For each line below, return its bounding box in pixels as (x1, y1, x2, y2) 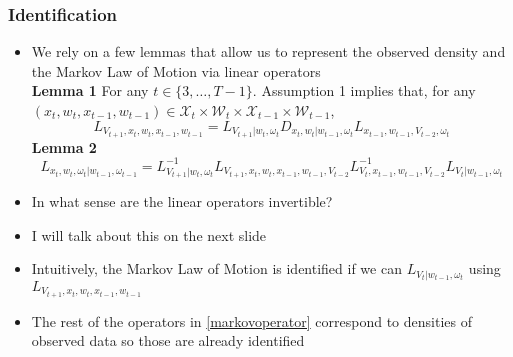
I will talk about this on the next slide (31, 224, 267, 245)
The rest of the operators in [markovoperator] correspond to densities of (31, 310, 472, 331)
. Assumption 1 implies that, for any (252, 80, 476, 101)
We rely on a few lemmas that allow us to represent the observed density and (31, 41, 506, 62)
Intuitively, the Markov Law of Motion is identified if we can (31, 258, 402, 279)
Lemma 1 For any (31, 80, 149, 101)
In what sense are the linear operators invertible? (31, 191, 333, 212)
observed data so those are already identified (31, 330, 305, 351)
